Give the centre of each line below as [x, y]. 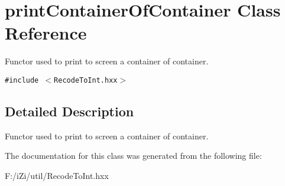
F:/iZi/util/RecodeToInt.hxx [57, 175]
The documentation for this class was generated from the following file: [133, 156]
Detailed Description [69, 111]
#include [22, 80]
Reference [46, 33]
